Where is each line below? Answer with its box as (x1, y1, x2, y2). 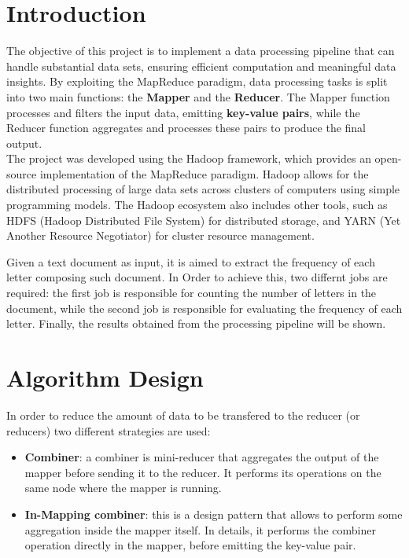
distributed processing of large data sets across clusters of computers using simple (6, 181, 400, 197)
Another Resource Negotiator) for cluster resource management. (6, 227, 315, 244)
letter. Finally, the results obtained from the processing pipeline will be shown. (6, 315, 386, 332)
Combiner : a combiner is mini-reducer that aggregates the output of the (24, 449, 379, 465)
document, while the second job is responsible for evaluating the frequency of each (6, 299, 403, 316)
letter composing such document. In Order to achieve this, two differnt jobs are (6, 269, 388, 285)
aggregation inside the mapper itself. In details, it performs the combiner (24, 521, 376, 538)
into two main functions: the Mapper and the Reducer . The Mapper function (6, 88, 390, 105)
